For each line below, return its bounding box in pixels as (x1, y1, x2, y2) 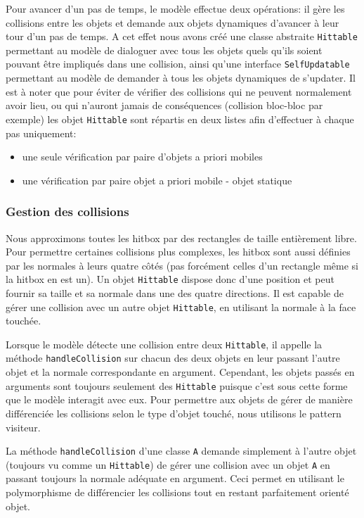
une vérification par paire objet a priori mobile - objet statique (22, 172, 292, 187)
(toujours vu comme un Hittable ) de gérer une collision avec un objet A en (6, 457, 330, 472)
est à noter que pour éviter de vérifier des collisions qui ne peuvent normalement (6, 84, 352, 99)
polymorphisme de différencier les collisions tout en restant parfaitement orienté (6, 485, 349, 500)
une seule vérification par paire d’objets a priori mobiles (22, 149, 263, 164)
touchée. (6, 313, 41, 328)
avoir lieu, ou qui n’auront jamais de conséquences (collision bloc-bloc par (6, 98, 323, 113)
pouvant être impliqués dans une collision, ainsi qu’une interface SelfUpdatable (6, 56, 350, 71)
